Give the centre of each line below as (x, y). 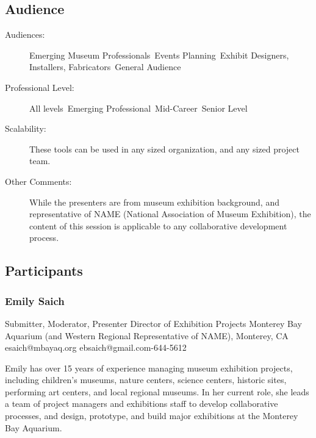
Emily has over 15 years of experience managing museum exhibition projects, (149, 368)
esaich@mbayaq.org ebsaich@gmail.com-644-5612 (96, 347)
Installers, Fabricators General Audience (105, 67)
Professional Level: (40, 87)
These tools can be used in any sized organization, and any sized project (165, 149)
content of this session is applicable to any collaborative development (158, 225)
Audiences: (25, 34)
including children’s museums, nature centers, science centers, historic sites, (146, 380)
